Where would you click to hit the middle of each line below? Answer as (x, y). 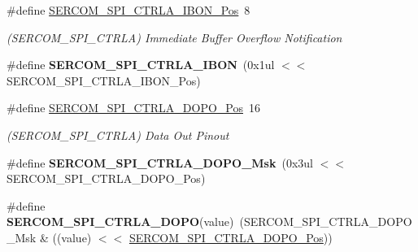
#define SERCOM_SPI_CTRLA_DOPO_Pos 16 (133, 108)
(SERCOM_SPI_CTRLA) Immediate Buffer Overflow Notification (174, 37)
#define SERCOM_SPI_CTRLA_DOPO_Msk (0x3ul (160, 162)
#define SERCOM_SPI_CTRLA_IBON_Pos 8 (128, 10)
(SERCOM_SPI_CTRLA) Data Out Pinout (118, 135)
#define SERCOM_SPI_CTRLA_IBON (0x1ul (141, 65)
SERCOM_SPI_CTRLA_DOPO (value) (120, 222)
